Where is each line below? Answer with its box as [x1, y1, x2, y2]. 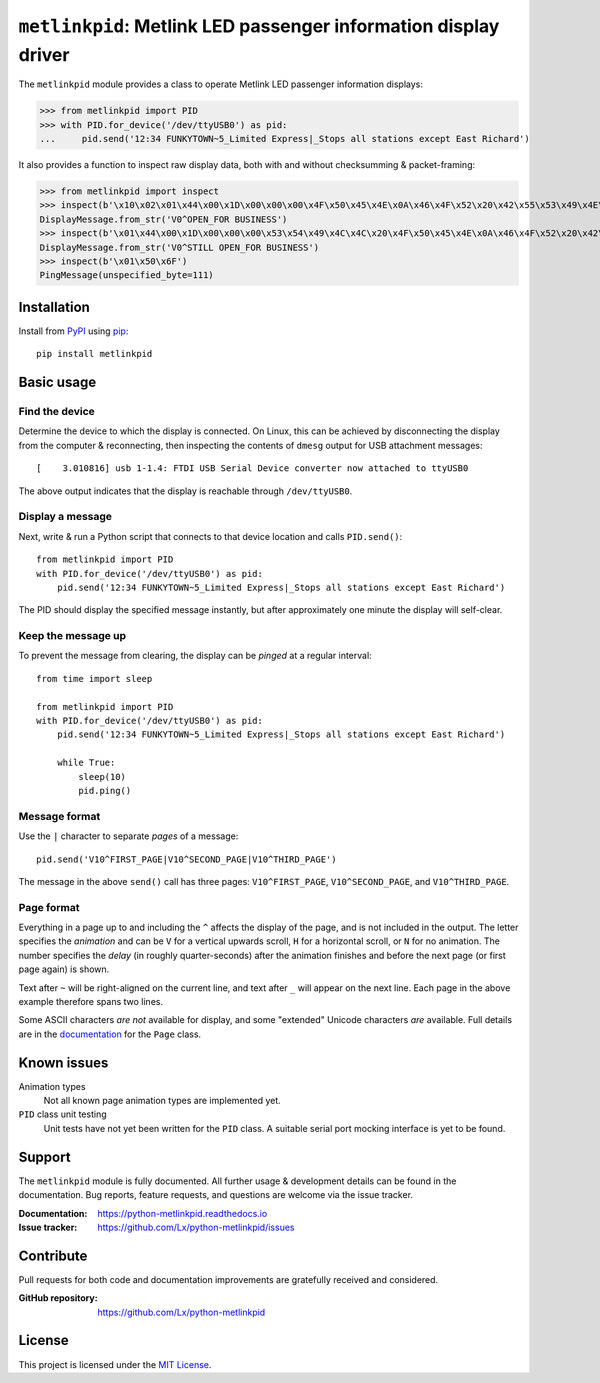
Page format [18, 900, 80, 914]
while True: [56, 757, 116, 769]
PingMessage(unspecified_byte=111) [39, 270, 214, 281]
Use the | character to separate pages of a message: [18, 830, 239, 842]
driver [18, 43, 70, 66]
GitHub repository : [18, 1292, 99, 1304]
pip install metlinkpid [36, 348, 153, 360]
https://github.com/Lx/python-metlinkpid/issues [97, 1221, 295, 1233]
